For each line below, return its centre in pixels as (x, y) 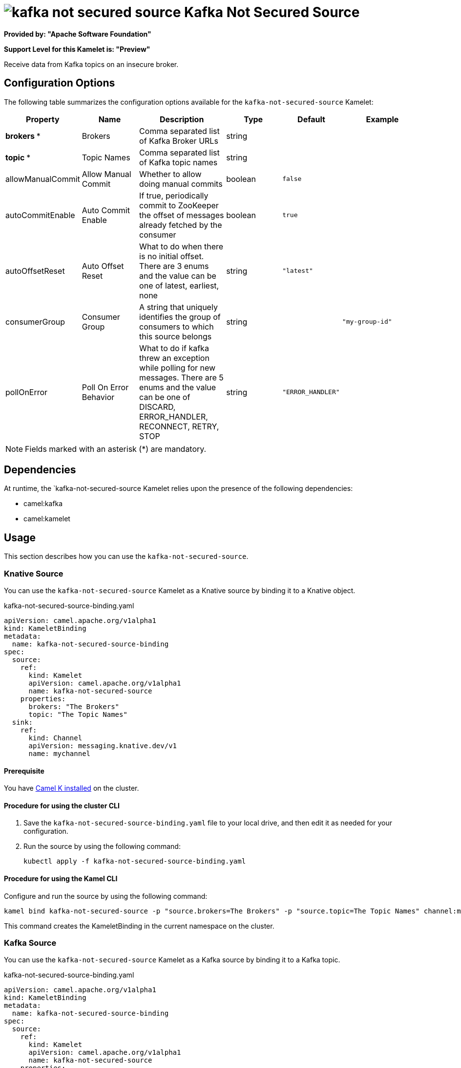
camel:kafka (43, 504)
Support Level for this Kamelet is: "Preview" (77, 49)
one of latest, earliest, (179, 285)
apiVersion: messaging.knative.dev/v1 (103, 746)
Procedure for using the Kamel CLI (61, 879)
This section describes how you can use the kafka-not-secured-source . (126, 556)
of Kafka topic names (178, 162)
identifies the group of (180, 317)
